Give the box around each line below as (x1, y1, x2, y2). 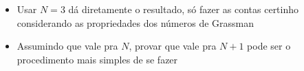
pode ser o (247, 39, 291, 53)
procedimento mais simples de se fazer (17, 52, 178, 66)
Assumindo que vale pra (17, 39, 118, 53)
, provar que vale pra (129, 39, 217, 53)
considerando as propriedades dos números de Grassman (17, 15, 254, 30)
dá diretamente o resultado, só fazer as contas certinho (68, 2, 299, 16)
